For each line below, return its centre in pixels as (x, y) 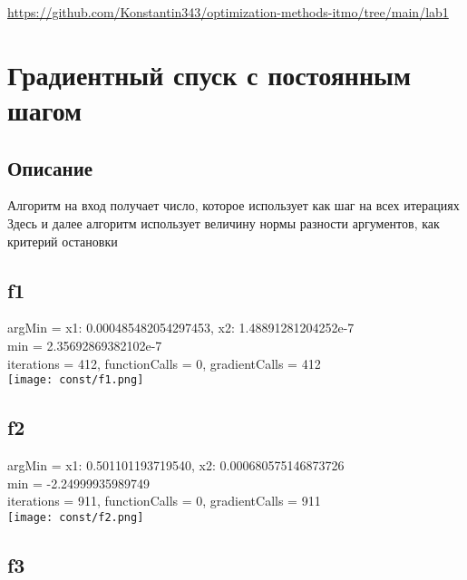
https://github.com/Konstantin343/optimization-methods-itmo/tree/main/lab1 (228, 12)
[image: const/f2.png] (76, 517)
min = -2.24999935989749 (79, 483)
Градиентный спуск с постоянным (209, 74)
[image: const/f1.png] (76, 380)
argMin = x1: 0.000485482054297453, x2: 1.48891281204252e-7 (181, 328)
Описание (50, 167)
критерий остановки (63, 241)
